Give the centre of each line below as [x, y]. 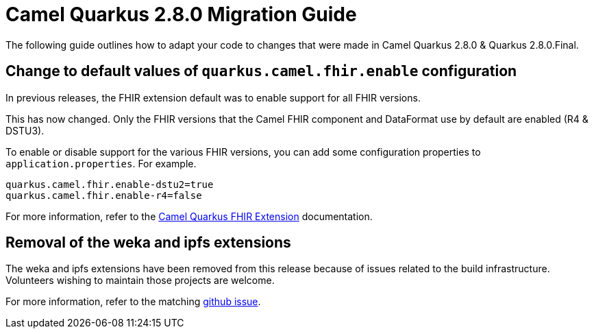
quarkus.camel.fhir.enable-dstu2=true [110, 184]
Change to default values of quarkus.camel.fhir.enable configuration [261, 71]
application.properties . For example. [101, 163]
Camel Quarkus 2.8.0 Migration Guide [181, 14]
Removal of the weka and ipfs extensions [148, 243]
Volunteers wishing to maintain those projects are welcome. [140, 281]
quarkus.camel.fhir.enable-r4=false [104, 195]
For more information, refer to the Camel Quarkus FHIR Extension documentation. [189, 216]
